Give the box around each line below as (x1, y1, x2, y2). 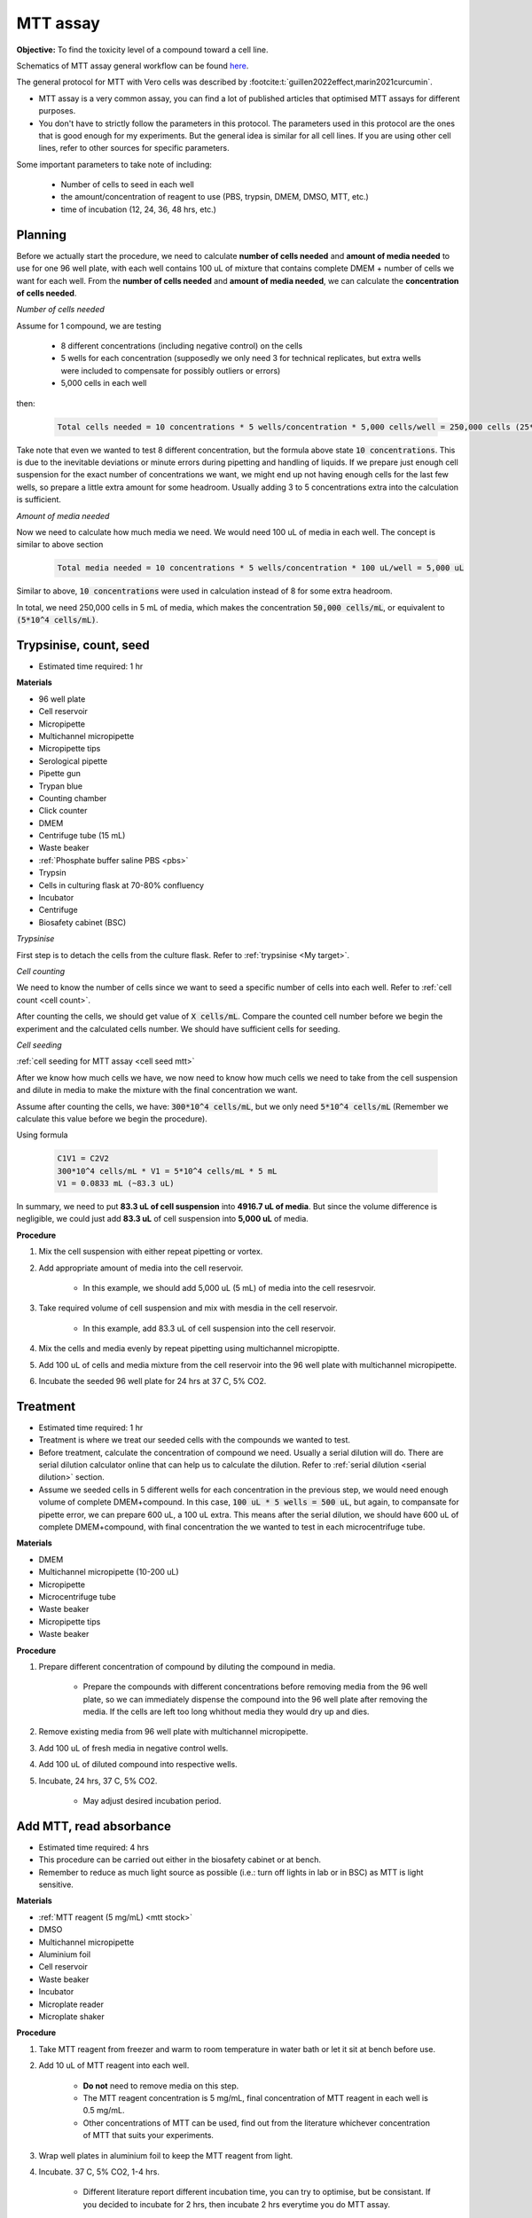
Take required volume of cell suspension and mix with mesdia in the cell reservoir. (38, 1302, 338, 1313)
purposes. (38, 106, 76, 116)
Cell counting (16, 966, 66, 976)
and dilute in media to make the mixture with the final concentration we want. (16, 1085, 299, 1096)
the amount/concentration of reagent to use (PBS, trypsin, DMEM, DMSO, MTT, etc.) (60, 192, 370, 202)
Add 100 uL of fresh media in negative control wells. (38, 1742, 229, 1753)
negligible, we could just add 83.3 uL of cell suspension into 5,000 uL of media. (16, 1214, 309, 1224)
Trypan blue (38, 781, 83, 791)
